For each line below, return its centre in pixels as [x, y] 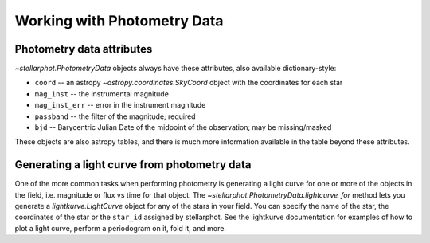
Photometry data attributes [84, 49]
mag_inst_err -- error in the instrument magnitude [120, 105]
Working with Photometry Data [119, 21]
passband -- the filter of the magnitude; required [115, 116]
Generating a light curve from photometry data [133, 165]
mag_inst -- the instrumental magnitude [102, 94]
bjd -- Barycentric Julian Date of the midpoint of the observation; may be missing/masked [183, 127]
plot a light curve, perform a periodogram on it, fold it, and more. [121, 228]
